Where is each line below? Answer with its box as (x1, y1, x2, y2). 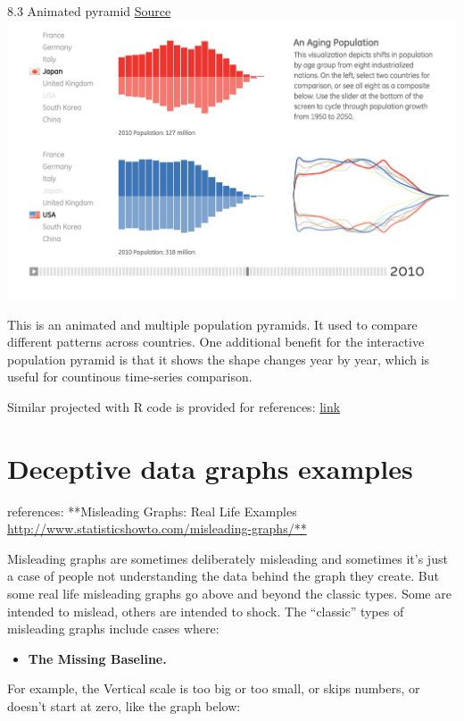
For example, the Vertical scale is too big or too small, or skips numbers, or (7, 679, 420, 698)
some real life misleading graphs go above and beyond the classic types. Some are (7, 584, 452, 602)
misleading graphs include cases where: (7, 619, 220, 638)
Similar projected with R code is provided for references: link (7, 397, 341, 415)
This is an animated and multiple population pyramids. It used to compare (7, 314, 418, 333)
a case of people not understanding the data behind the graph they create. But (7, 566, 439, 585)
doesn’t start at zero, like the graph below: (7, 696, 241, 715)
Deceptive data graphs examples (7, 449, 413, 486)
